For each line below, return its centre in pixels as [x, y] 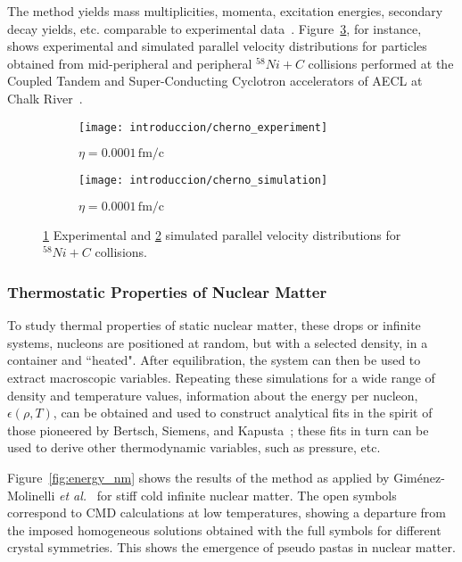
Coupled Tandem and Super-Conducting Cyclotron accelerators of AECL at [215, 81]
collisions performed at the [381, 63]
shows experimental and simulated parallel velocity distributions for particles [217, 46]
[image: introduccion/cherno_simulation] [203, 181]
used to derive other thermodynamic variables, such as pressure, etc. [194, 447]
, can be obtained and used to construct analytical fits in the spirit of [243, 413]
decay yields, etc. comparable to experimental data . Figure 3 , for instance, [214, 28]
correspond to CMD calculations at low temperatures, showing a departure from [227, 512]
